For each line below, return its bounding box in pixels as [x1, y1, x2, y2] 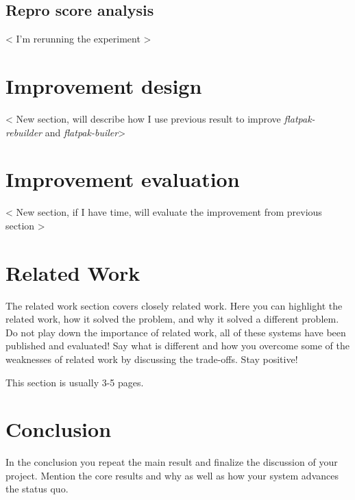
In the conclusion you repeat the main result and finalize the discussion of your [5, 455, 338, 469]
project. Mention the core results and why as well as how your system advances [5, 468, 339, 482]
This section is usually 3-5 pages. [5, 375, 144, 389]
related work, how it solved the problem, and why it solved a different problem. [5, 312, 339, 326]
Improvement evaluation [5, 165, 240, 193]
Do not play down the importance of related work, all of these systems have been [5, 325, 346, 339]
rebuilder [5, 125, 42, 139]
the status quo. [5, 482, 69, 496]
